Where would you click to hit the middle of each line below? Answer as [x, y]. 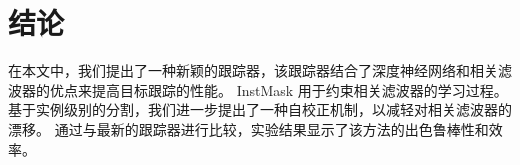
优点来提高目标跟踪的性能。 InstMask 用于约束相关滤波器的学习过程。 [278, 89]
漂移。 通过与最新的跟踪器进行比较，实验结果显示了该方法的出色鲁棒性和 [248, 128]
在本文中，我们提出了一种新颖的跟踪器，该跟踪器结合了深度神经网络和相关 [253, 70]
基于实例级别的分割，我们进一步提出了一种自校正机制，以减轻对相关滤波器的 [260, 109]
